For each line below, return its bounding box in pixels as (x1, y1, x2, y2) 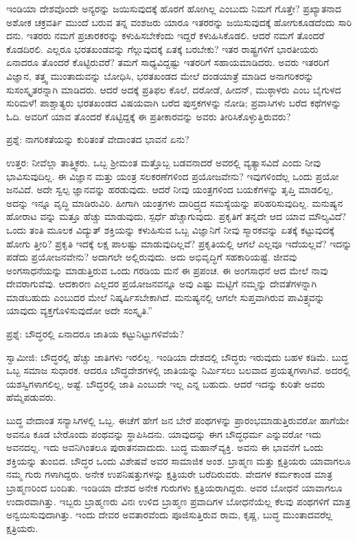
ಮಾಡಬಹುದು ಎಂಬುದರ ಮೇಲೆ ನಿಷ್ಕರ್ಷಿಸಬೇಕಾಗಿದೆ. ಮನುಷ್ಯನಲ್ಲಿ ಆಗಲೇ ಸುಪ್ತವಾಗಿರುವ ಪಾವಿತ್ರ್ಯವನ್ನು (6, 289, 325, 304)
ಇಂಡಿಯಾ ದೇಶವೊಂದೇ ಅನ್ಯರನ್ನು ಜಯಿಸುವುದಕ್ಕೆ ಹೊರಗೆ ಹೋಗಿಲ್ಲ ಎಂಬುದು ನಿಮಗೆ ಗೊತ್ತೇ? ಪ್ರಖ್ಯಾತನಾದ (6, 1, 342, 15)
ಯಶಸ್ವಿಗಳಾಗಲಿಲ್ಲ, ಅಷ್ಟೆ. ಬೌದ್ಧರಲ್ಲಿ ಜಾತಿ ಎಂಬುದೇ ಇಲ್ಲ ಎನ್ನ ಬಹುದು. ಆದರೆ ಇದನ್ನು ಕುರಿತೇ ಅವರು (6, 376, 325, 390)
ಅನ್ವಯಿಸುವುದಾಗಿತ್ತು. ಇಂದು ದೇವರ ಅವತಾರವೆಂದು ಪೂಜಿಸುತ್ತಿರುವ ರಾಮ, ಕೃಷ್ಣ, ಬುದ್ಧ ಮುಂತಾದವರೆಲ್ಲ (6, 507, 333, 522)
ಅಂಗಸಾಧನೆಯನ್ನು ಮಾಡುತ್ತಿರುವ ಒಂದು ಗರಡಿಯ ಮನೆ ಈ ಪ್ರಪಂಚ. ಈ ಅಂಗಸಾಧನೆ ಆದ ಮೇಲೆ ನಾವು (6, 263, 328, 277)
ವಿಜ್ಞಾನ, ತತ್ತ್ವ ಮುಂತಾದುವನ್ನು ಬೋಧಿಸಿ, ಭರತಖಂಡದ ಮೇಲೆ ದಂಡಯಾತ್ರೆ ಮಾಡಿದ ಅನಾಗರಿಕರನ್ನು (6, 68, 314, 82)
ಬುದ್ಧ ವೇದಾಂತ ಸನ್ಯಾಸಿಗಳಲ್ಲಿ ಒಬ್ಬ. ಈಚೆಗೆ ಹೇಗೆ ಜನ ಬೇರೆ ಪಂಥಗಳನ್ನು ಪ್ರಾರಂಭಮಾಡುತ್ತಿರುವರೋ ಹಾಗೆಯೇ (6, 413, 349, 428)
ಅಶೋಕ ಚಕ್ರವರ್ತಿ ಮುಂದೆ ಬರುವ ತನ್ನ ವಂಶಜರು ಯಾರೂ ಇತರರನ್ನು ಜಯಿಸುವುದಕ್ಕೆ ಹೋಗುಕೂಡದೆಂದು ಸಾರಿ (6, 14, 352, 29)
